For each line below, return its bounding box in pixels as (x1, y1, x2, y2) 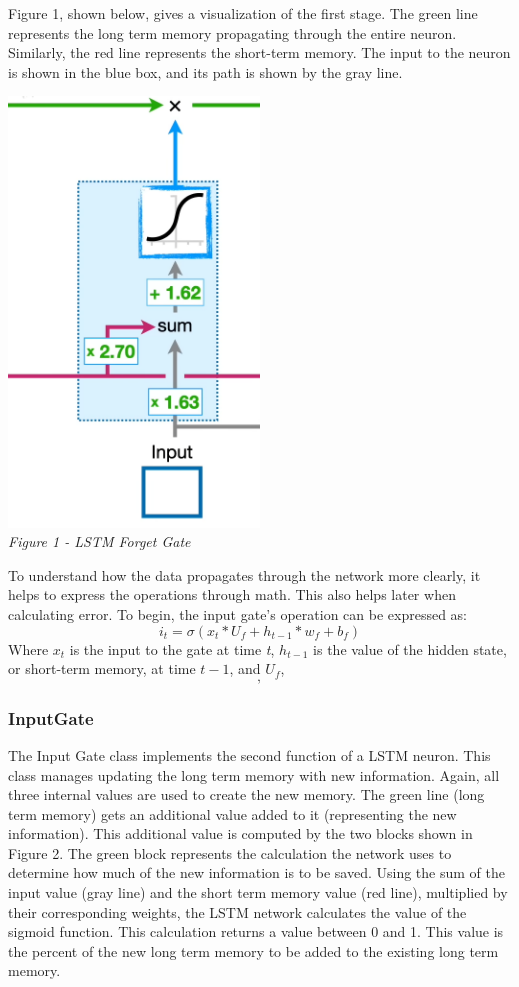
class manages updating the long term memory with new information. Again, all (8, 764, 500, 785)
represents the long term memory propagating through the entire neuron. (8, 22, 457, 43)
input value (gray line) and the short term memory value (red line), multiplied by (8, 882, 508, 903)
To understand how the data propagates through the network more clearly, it (8, 564, 481, 585)
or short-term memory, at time (8, 658, 196, 679)
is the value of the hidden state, (313, 638, 507, 659)
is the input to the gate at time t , (69, 638, 275, 659)
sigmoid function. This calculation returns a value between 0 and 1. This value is (8, 921, 504, 942)
